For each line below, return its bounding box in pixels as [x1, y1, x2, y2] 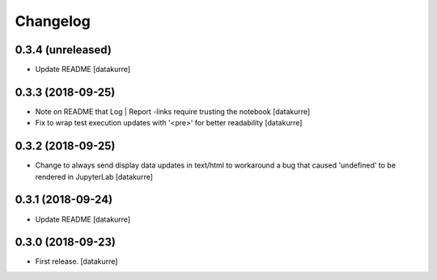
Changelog [15, 12, 91, 30]
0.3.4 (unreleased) [15, 43, 112, 57]
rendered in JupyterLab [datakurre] [35, 172, 154, 181]
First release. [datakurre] [35, 257, 118, 266]
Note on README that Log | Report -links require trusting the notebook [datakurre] [35, 106, 311, 117]
